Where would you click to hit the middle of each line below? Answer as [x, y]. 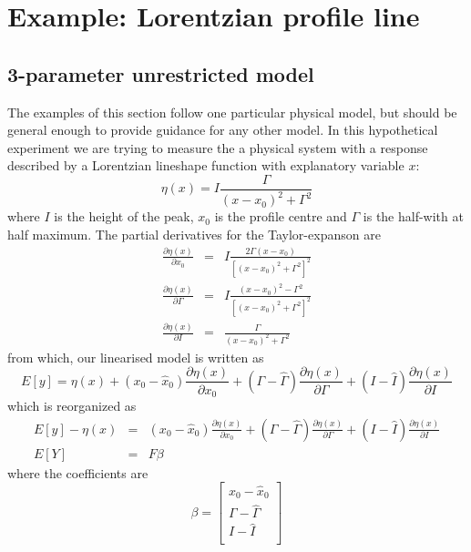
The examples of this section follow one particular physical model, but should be [232, 112]
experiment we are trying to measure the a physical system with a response [218, 147]
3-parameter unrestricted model [161, 73]
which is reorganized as [72, 405]
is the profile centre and [281, 216]
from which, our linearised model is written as [136, 357]
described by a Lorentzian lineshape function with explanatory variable [206, 165]
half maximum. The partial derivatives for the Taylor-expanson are [194, 234]
